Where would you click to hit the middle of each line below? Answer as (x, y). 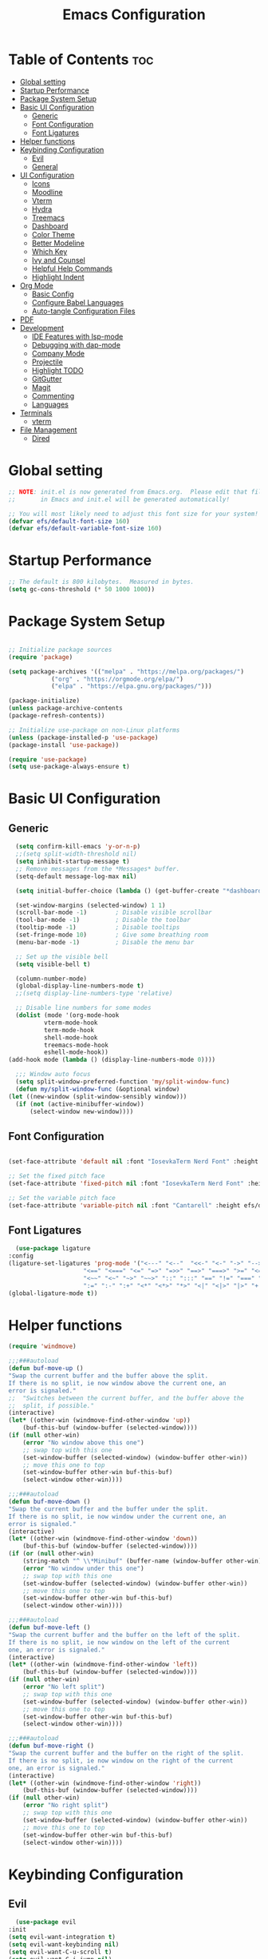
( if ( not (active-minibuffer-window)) (80, 1104)
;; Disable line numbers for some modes (83, 1008)
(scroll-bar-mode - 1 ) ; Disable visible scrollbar (114, 912)
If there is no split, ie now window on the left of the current (119, 1642)
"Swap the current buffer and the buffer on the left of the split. (124, 1635)
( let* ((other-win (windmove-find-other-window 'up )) (100, 1421)
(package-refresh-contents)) (57, 716)
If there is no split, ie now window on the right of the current (121, 1760)
